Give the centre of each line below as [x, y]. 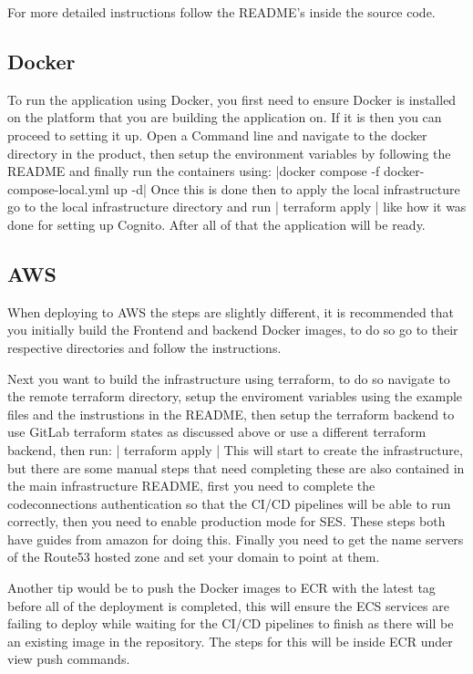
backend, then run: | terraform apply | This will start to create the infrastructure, [235, 449]
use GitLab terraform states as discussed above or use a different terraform [217, 432]
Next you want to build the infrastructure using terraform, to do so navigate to [229, 378]
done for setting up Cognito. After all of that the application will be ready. [216, 224]
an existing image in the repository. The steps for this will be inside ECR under [230, 641]
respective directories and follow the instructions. [144, 347]
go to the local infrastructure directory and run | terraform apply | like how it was [237, 207]
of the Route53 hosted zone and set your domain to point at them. [194, 557]
